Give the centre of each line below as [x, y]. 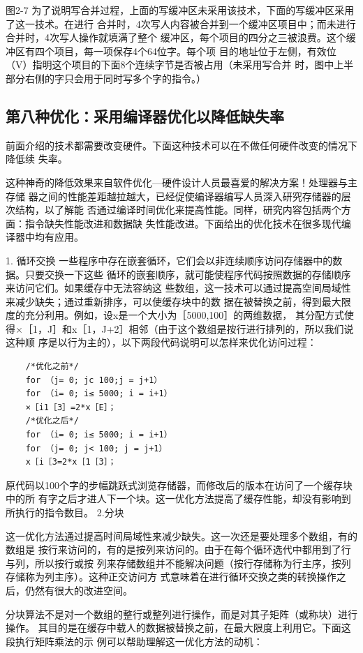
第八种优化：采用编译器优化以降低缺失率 [145, 115]
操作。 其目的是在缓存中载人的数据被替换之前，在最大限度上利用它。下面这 [178, 628]
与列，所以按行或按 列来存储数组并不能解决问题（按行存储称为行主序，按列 [178, 563]
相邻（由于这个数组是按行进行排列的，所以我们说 [241, 328]
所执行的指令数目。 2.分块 [65, 512]
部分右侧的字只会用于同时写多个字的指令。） [106, 78]
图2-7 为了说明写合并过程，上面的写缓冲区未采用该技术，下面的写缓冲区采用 [180, 10]
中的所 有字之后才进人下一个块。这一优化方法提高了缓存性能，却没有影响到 [178, 498]
